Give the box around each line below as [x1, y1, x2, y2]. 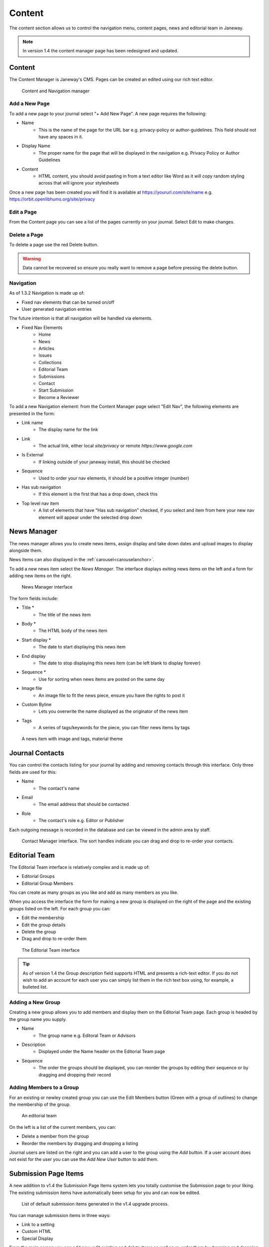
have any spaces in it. [38, 134, 83, 140]
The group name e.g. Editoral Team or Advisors [38, 1033, 136, 1039]
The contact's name [38, 785, 80, 791]
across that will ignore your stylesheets [38, 180, 119, 186]
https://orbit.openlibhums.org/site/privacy [9, 196, 96, 202]
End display [21, 653, 46, 659]
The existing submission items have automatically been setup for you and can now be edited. [9, 1190, 201, 1196]
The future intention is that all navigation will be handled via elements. [9, 315, 153, 321]
